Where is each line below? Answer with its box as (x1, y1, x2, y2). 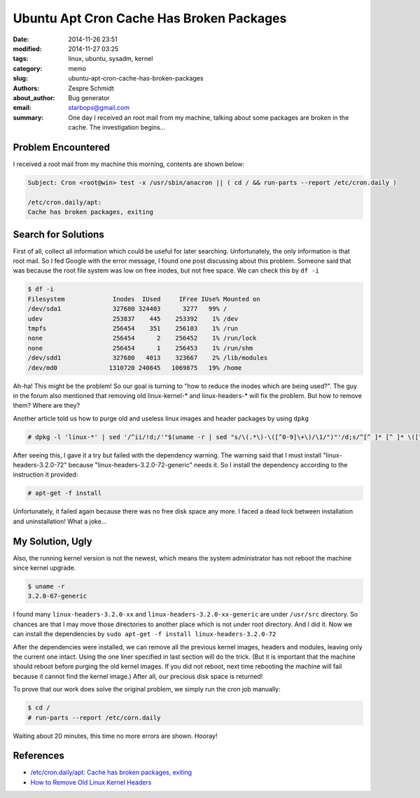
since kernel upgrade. (13, 564, 76, 572)
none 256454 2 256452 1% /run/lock (27, 334, 257, 343)
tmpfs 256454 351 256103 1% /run (27, 324, 239, 332)
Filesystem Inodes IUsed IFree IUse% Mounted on (27, 295, 260, 303)
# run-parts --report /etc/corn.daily (27, 713, 161, 722)
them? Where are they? (13, 401, 80, 410)
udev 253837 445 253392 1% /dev (27, 315, 239, 322)
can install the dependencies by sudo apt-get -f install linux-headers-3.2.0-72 (13, 630, 276, 638)
